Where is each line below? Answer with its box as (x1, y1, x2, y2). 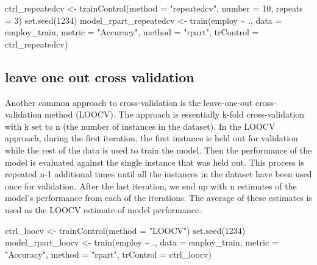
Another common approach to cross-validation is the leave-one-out (5, 96, 253, 108)
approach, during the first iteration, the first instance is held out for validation (5, 132, 298, 144)
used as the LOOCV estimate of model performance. (5, 203, 202, 216)
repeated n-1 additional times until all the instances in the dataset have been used (5, 168, 312, 180)
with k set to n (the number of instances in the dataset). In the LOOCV (5, 119, 276, 132)
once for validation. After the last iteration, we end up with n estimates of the (5, 179, 297, 192)
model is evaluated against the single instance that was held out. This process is (5, 155, 304, 168)
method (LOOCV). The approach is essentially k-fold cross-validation (44, 108, 305, 121)
